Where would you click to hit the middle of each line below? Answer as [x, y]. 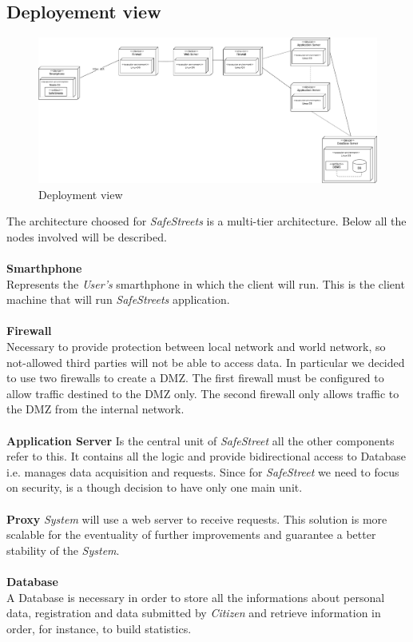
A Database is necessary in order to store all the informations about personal [196, 597]
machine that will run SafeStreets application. [118, 299]
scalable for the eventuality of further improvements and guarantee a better [191, 534]
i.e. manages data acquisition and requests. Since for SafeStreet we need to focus [203, 471]
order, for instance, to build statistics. [99, 628]
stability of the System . [63, 550]
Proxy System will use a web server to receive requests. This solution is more [197, 518]
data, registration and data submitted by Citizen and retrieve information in [194, 613]
